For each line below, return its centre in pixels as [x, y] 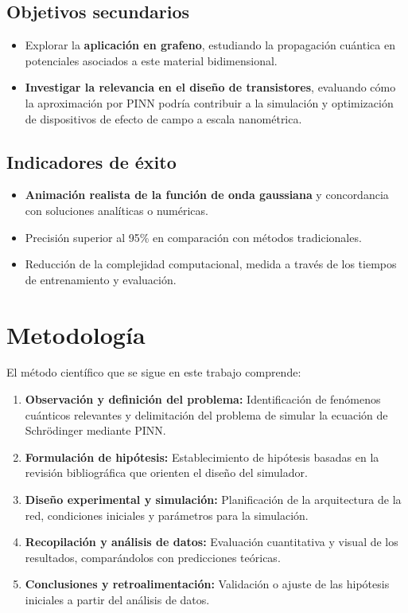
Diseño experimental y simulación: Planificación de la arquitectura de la [213, 500]
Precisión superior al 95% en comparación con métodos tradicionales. [193, 237]
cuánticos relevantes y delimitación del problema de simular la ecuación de [206, 414]
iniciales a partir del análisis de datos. [117, 599]
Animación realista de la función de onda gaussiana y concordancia [207, 195]
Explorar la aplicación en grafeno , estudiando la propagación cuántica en [210, 45]
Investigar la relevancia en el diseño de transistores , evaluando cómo [210, 87]
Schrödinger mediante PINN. [95, 430]
